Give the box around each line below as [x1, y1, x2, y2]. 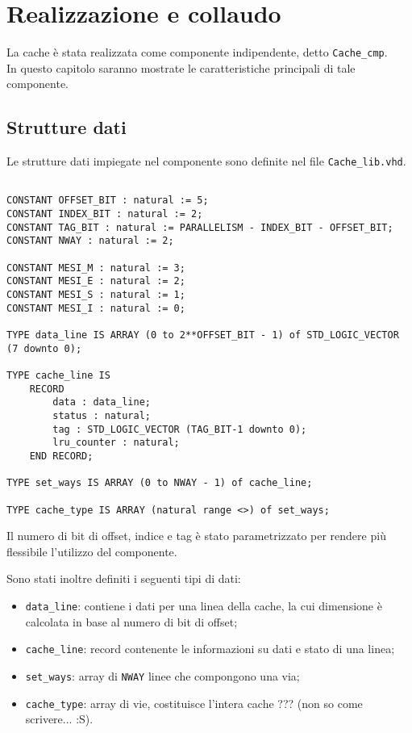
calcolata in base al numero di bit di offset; [25, 613, 238, 630]
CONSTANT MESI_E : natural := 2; [6, 275, 185, 287]
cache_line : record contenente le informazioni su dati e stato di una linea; [25, 640, 395, 657]
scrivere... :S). [25, 710, 94, 727]
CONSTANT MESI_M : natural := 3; [6, 262, 185, 274]
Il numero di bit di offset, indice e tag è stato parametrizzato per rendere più [6, 527, 386, 544]
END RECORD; [29, 450, 94, 462]
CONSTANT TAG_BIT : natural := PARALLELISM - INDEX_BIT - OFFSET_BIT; [6, 221, 393, 233]
